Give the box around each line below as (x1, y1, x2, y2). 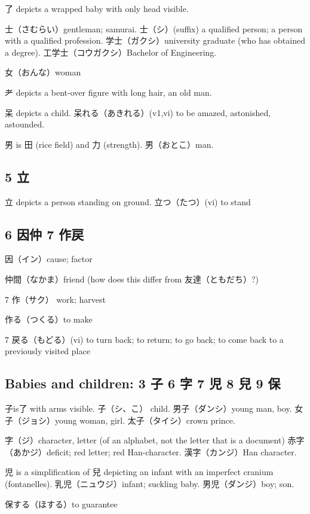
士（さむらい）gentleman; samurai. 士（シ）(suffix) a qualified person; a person (5, 22, 303, 35)
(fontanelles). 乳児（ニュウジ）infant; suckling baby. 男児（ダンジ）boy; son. (5, 477, 294, 490)
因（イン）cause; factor (5, 253, 93, 265)
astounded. (5, 118, 45, 130)
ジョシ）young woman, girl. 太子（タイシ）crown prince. (21, 413, 235, 426)
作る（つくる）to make (5, 313, 93, 326)
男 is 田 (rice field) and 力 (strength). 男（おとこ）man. (5, 138, 214, 150)
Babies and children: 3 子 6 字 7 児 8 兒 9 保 (5, 374, 281, 393)
